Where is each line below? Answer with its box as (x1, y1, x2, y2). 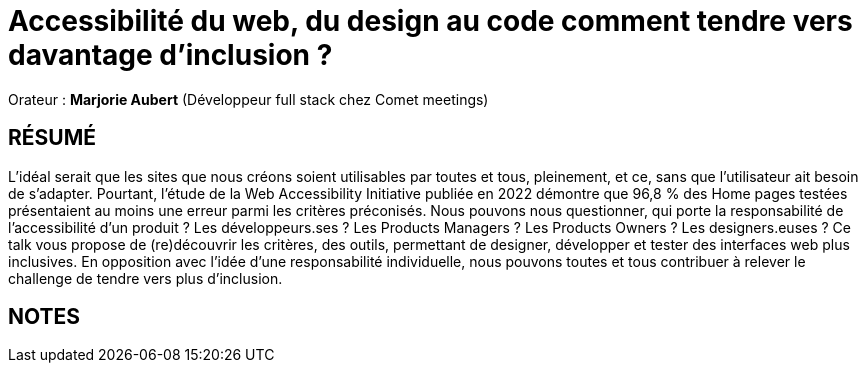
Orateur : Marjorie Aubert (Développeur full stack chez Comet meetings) (8, 90, 489, 108)
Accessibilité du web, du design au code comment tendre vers (8, 4, 853, 38)
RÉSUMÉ (8, 125, 96, 151)
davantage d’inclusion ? (8, 38, 333, 72)
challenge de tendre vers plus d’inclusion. (8, 269, 283, 287)
